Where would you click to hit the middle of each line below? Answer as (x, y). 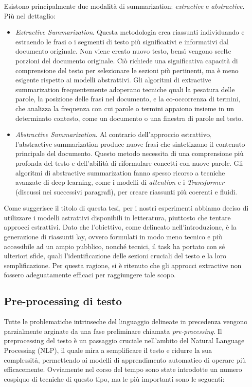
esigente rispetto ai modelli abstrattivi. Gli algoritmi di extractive (113, 80)
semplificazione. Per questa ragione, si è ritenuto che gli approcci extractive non (123, 265)
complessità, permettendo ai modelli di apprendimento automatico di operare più (125, 359)
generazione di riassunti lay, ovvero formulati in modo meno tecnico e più (113, 237)
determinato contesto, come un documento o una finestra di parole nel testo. (129, 118)
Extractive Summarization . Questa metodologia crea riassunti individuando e (130, 32)
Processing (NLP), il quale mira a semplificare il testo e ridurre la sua (108, 350)
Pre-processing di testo (63, 301)
